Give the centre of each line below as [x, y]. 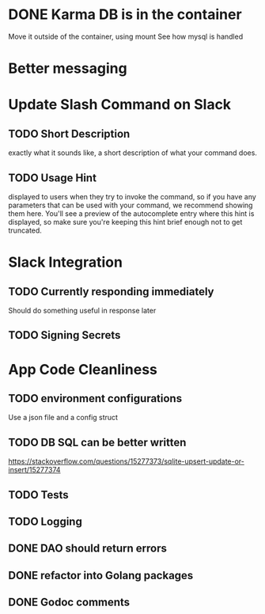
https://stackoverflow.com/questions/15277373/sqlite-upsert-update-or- [127, 461]
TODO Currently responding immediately [112, 292]
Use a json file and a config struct [63, 418]
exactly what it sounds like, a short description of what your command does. [132, 153]
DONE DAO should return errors [88, 549]
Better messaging [68, 68]
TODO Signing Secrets [64, 335]
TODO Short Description [69, 133]
